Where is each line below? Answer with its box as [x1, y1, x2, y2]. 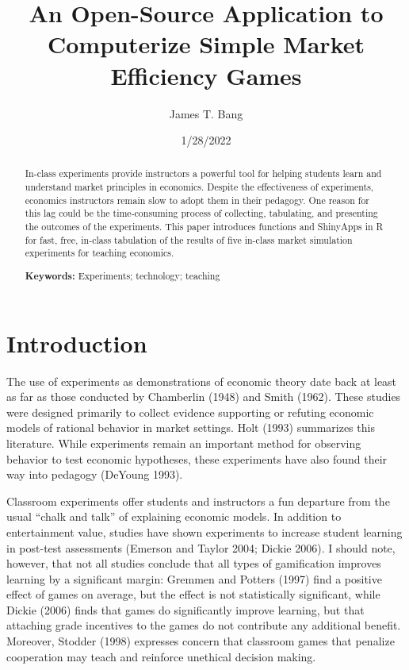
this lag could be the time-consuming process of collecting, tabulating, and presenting [25, 206, 378, 220]
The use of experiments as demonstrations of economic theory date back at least [6, 372, 397, 389]
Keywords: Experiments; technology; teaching [25, 268, 220, 283]
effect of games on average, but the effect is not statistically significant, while [6, 586, 380, 603]
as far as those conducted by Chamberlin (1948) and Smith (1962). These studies [6, 388, 401, 405]
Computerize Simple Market [47, 28, 365, 60]
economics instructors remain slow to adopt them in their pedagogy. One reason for [25, 193, 369, 206]
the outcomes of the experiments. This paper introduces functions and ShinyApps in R [25, 220, 384, 233]
